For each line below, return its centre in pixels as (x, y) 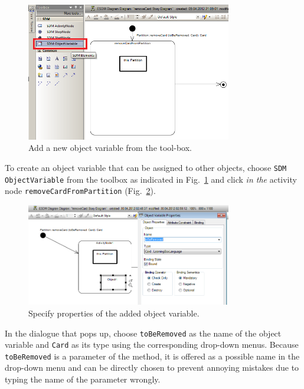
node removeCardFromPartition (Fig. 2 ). (80, 191)
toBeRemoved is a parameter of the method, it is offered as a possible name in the (152, 356)
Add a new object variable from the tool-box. (110, 148)
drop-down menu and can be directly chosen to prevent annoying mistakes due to (152, 367)
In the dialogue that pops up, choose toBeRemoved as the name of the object (143, 333)
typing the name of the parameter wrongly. (83, 379)
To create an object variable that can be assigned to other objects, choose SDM (146, 167)
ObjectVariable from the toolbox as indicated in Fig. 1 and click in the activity (151, 179)
